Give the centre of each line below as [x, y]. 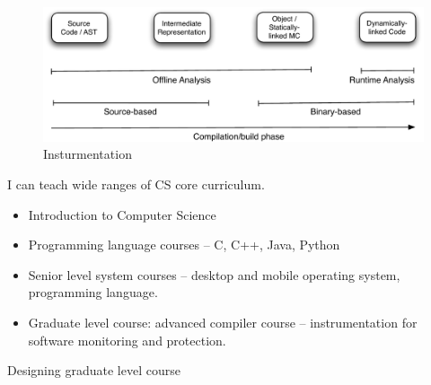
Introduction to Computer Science [122, 214]
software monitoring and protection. [127, 340]
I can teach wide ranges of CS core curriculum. [136, 184]
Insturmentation [88, 154]
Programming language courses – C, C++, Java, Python [184, 245]
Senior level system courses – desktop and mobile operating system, [214, 274]
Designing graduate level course [94, 370]
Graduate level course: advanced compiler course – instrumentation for [223, 323]
